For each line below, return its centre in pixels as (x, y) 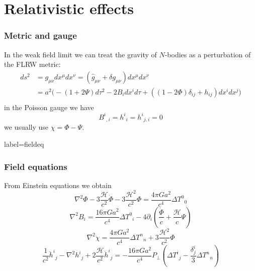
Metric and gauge (40, 35)
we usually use (26, 127)
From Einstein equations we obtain (58, 185)
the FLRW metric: (32, 64)
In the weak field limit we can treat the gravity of (80, 54)
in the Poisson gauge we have (49, 107)
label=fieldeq (24, 144)
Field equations (36, 166)
